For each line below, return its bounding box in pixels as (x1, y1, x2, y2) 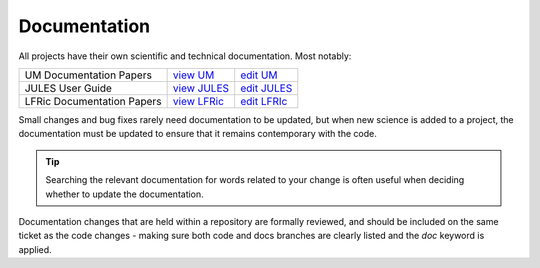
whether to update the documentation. (45, 188, 204, 200)
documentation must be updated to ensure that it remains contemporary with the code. (18, 128, 377, 140)
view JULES (172, 81, 230, 95)
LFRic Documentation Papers (24, 94, 162, 108)
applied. (18, 243, 52, 255)
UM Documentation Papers (24, 68, 152, 82)
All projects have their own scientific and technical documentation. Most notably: (18, 50, 352, 62)
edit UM (240, 68, 278, 82)
